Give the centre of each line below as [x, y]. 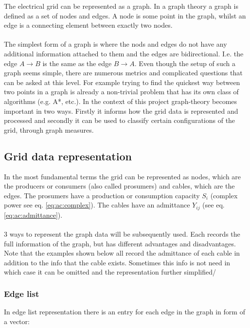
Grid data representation [68, 156]
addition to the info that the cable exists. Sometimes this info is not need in [117, 262]
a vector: [17, 321]
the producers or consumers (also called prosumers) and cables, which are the [119, 186]
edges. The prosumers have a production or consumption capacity [102, 195]
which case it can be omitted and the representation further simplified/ [110, 272]
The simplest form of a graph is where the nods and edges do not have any [116, 44]
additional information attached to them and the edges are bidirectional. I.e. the [124, 53]
